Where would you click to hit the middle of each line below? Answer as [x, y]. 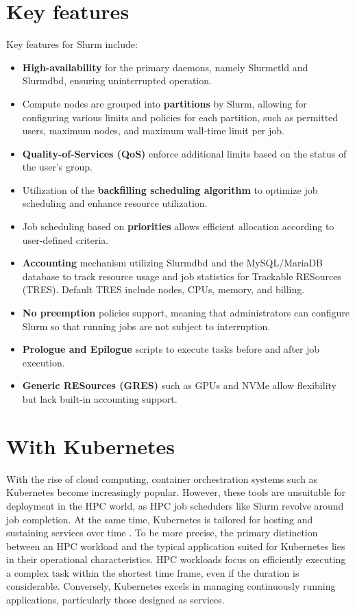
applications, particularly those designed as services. [115, 600]
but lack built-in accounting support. [100, 399]
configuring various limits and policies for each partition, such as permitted [180, 117]
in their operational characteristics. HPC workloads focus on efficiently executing [176, 559]
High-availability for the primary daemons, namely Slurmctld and [165, 67]
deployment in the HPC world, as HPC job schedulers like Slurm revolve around [175, 505]
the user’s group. [57, 167]
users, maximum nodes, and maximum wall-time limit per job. [153, 130]
